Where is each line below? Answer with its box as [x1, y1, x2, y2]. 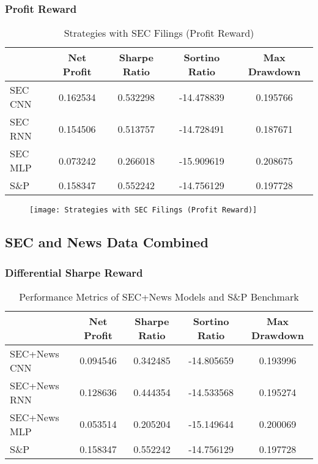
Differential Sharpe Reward [5, 264, 143, 280]
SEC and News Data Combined [5, 233, 209, 252]
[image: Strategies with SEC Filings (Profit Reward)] [29, 206, 257, 215]
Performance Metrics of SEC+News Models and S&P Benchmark [19, 289, 299, 304]
